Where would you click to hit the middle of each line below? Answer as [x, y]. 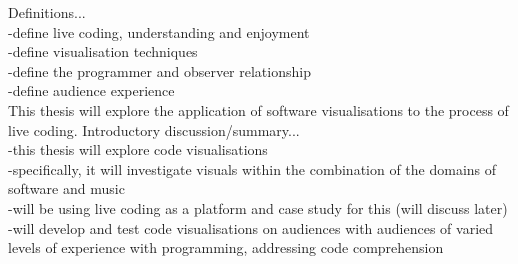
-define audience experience [91, 90]
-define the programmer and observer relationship [159, 70]
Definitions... [47, 12]
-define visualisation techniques [103, 51]
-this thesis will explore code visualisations [138, 149]
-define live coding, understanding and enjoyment [159, 31]
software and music [66, 188]
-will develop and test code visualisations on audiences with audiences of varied [251, 227]
